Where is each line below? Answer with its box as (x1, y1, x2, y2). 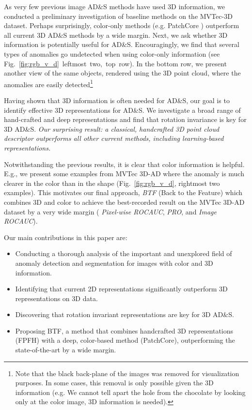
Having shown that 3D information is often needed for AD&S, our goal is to (4, 95, 230, 105)
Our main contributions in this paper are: (4, 232, 127, 242)
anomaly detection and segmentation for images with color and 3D (15, 258, 213, 268)
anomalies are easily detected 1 (4, 77, 93, 89)
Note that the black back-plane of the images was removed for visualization (15, 368, 239, 378)
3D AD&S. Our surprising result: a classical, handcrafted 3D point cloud (4, 123, 220, 134)
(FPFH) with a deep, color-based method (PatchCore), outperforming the (15, 335, 235, 345)
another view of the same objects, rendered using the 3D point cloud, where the (4, 68, 241, 78)
